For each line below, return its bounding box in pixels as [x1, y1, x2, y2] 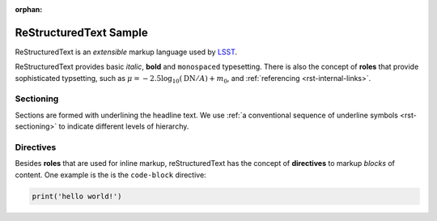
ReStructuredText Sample [15, 25, 149, 40]
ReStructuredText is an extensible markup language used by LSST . [15, 47, 238, 57]
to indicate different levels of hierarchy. [58, 121, 189, 131]
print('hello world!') [32, 191, 122, 201]
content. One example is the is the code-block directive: [15, 170, 206, 180]
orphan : [15, 5, 43, 14]
